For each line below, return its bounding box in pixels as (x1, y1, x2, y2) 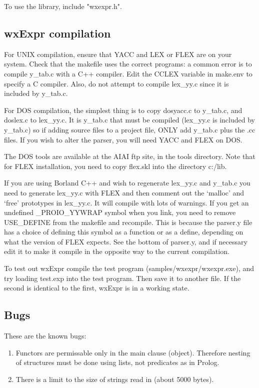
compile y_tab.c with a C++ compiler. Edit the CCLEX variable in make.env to (4, 68, 252, 78)
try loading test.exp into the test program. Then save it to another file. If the (4, 272, 241, 283)
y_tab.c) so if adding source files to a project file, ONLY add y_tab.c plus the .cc (4, 124, 255, 134)
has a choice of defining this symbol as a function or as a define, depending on (4, 226, 243, 237)
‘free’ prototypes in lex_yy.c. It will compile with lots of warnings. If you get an (4, 197, 249, 207)
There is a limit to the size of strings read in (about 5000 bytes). (15, 373, 214, 384)
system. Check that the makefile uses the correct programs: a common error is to (4, 58, 252, 69)
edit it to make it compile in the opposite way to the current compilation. (4, 246, 229, 256)
